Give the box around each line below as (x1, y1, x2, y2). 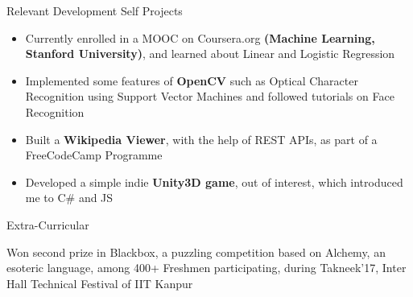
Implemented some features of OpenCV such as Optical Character (25, 72, 358, 89)
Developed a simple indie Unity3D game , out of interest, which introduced (25, 173, 403, 190)
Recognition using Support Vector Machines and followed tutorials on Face (25, 88, 394, 105)
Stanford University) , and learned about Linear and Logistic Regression (25, 45, 395, 62)
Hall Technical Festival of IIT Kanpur (6, 274, 193, 291)
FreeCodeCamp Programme (25, 146, 163, 163)
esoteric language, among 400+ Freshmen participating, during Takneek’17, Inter (6, 259, 407, 276)
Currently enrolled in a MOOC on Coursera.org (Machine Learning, (25, 29, 375, 46)
